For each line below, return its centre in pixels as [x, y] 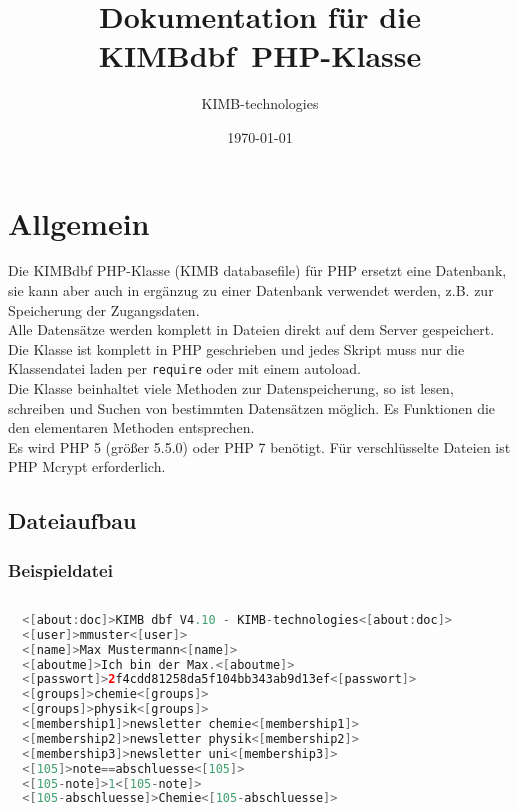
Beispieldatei [60, 569]
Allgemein [79, 222]
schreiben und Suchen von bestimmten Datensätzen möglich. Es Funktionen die [252, 407]
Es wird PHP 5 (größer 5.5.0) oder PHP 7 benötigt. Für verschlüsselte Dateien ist [259, 446]
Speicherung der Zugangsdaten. [104, 309]
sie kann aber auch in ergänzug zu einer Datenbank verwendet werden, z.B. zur [251, 290]
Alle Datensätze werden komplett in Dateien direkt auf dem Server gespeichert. [251, 329]
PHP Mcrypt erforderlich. [87, 466]
